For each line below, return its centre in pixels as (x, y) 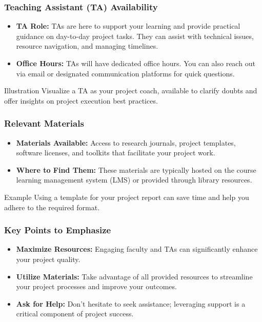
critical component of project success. (75, 314)
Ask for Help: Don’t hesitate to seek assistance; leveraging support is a (131, 303)
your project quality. (48, 259)
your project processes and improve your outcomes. (96, 286)
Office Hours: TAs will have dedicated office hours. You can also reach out (136, 63)
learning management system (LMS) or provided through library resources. (134, 180)
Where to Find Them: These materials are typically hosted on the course (136, 169)
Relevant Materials (44, 123)
